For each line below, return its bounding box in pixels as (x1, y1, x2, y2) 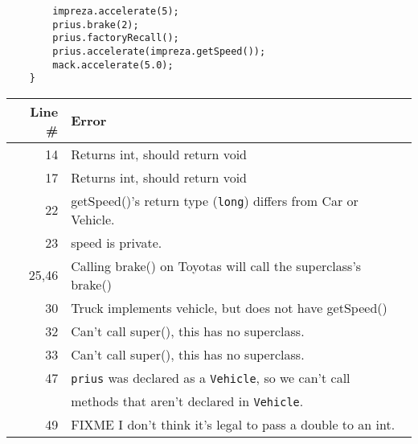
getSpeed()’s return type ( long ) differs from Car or (71, 191, 359, 210)
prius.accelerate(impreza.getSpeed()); (52, 45, 266, 57)
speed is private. (71, 232, 162, 252)
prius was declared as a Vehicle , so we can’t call (71, 368, 350, 387)
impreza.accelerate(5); (52, 6, 179, 17)
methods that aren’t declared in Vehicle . (71, 391, 304, 410)
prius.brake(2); (52, 18, 139, 31)
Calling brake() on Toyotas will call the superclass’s (71, 256, 362, 275)
